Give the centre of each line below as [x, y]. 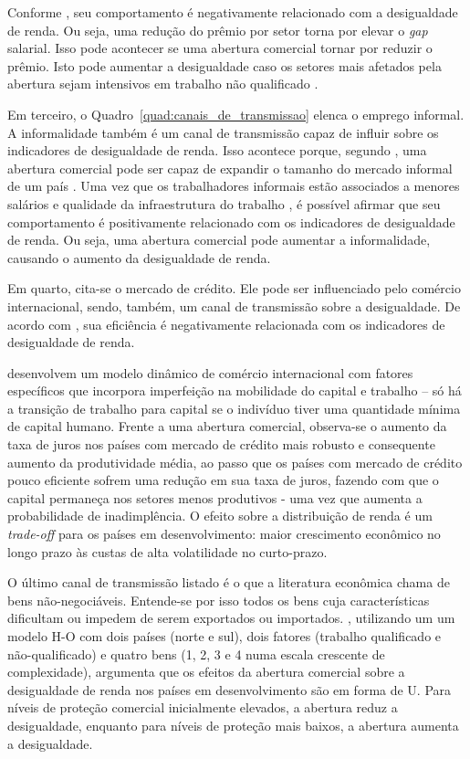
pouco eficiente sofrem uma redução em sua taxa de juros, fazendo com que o [223, 480]
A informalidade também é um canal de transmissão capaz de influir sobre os [223, 132]
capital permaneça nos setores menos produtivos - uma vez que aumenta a [215, 497]
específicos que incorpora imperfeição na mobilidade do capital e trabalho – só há [235, 390]
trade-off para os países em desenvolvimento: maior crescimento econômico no [224, 534]
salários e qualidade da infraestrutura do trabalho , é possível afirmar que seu [224, 203]
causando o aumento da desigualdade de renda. [139, 257]
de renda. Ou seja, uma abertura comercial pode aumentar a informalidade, [219, 240]
